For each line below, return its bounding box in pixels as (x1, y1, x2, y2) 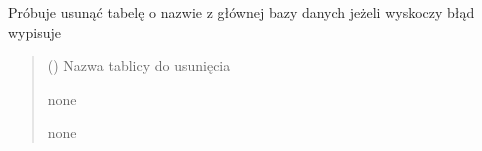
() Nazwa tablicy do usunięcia (47, 55, 231, 76)
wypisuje (8, 21, 61, 42)
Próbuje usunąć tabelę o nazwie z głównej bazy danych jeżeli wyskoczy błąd (8, 2, 475, 22)
